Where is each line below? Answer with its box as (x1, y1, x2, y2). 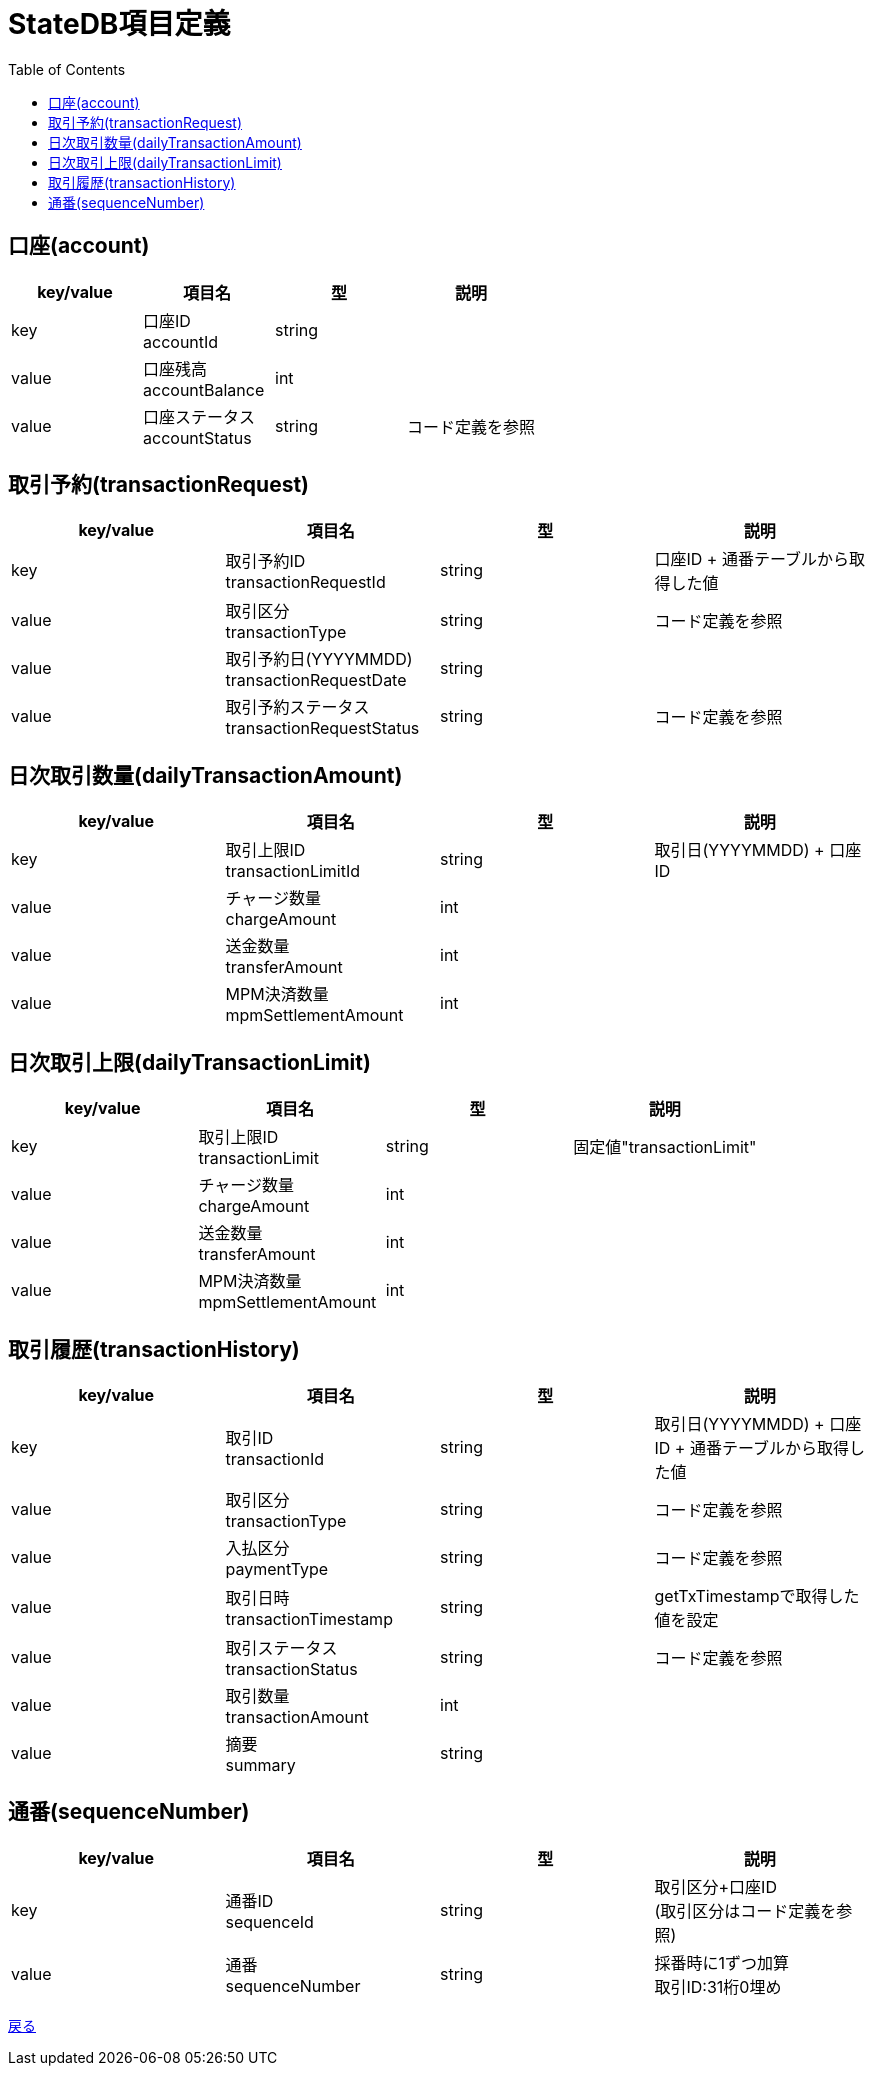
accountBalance (143, 379, 265, 400)
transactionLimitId (225, 861, 361, 882)
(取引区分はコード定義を (654, 1900, 837, 1921)
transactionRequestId (225, 572, 386, 593)
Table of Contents (8, 60, 126, 78)
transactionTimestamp (225, 1608, 393, 1629)
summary (225, 1754, 296, 1775)
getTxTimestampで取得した (654, 1585, 860, 1606)
